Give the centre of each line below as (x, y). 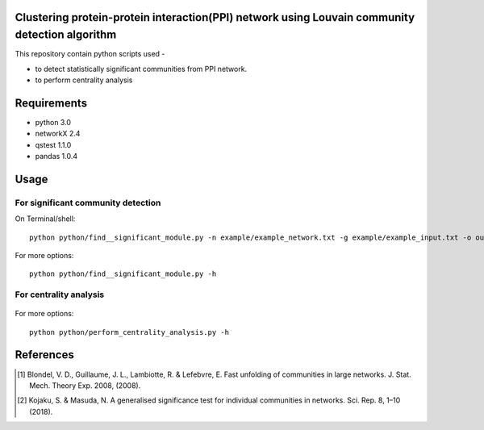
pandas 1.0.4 (56, 156)
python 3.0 (53, 122)
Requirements (51, 103)
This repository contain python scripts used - (90, 54)
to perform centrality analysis (84, 80)
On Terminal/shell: (45, 219)
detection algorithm (66, 35)
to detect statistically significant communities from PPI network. (141, 69)
